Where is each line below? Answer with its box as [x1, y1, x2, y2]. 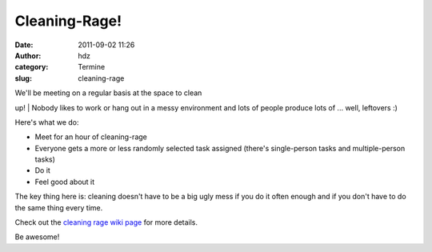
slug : [14, 73, 32, 83]
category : [14, 62, 49, 72]
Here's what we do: [14, 117, 79, 127]
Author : [14, 50, 42, 60]
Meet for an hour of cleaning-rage [34, 132, 147, 142]
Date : [14, 40, 34, 50]
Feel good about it [34, 177, 95, 186]
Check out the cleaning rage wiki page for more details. [14, 218, 198, 227]
